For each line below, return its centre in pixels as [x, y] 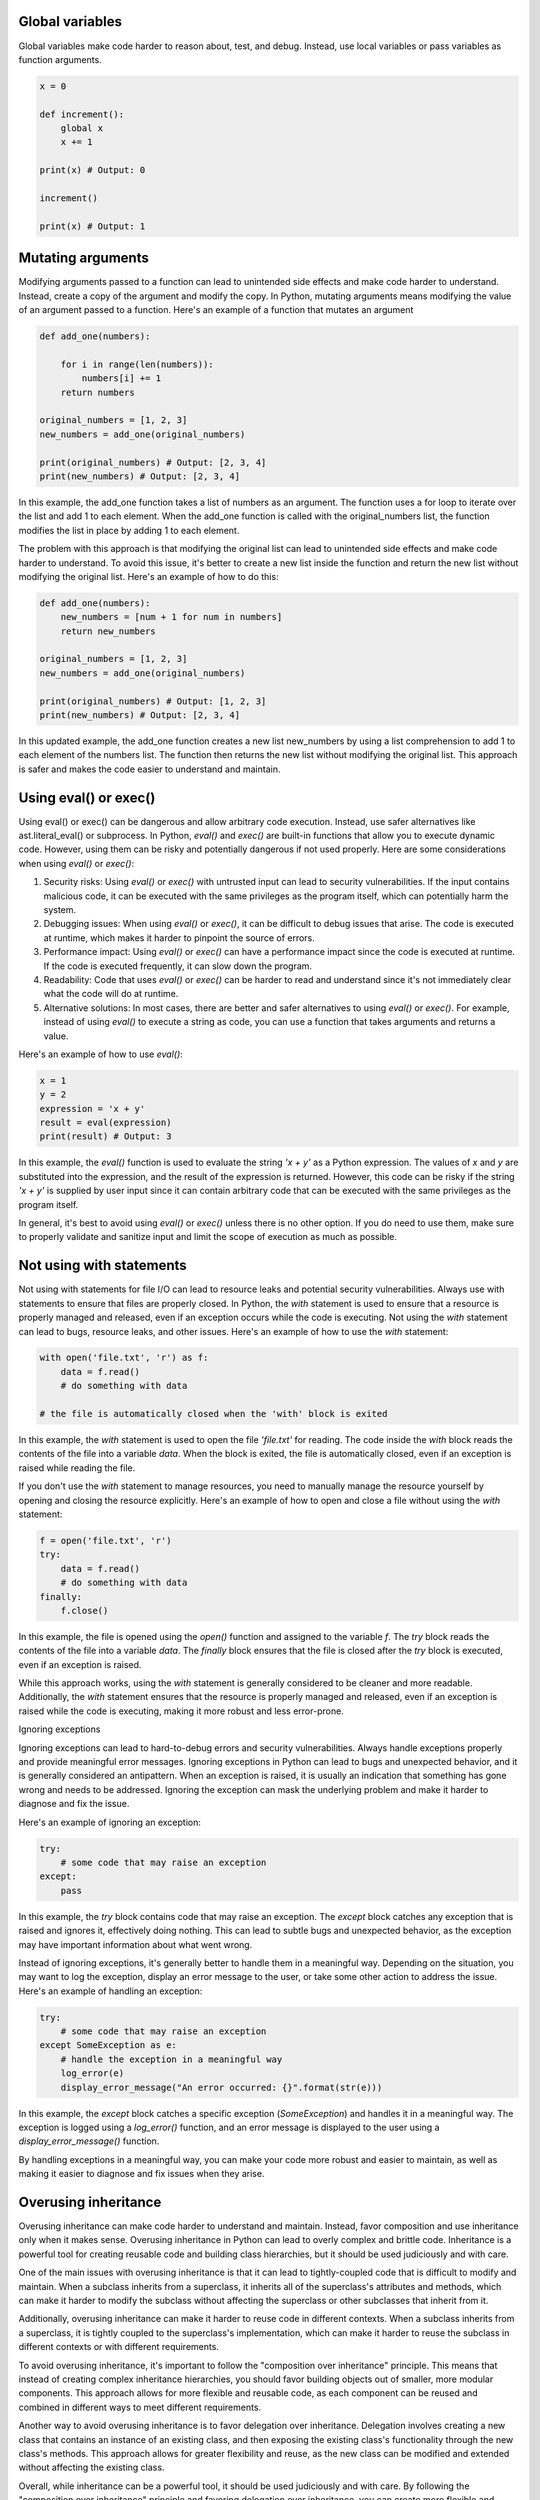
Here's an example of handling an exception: [110, 1991]
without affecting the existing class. [91, 2467]
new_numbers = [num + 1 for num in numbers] [171, 617]
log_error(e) [92, 2073]
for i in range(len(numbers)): [137, 364]
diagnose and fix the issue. [74, 1804]
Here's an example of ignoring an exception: [110, 1822]
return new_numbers [108, 631]
